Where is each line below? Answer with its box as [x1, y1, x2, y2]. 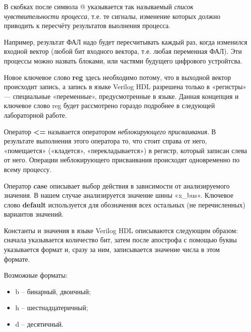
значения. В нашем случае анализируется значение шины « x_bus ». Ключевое [4, 190, 234, 200]
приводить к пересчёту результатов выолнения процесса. [4, 20, 171, 31]
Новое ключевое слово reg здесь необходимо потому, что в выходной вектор [4, 72, 231, 82]
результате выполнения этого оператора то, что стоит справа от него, [4, 136, 207, 146]
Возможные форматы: [4, 270, 68, 280]
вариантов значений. [4, 209, 64, 219]
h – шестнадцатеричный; [15, 302, 88, 313]
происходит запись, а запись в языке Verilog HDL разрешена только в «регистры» [4, 81, 247, 92]
